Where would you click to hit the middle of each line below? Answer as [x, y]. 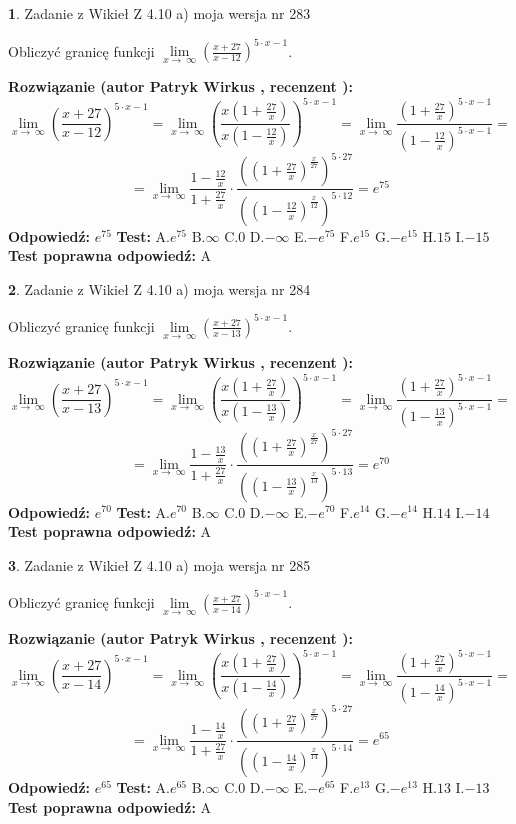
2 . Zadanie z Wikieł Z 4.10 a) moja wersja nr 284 [159, 288]
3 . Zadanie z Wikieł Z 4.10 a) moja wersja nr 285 [159, 564]
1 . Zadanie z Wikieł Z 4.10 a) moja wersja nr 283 [159, 13]
